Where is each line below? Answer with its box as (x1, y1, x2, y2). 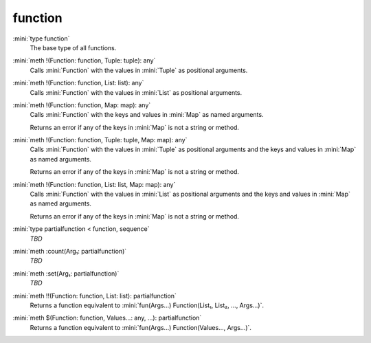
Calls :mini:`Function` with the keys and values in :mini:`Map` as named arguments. (30, 111, 264, 119)
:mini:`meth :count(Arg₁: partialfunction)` (12, 247, 127, 255)
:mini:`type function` (12, 34, 70, 43)
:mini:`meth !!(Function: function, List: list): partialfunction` (12, 291, 177, 300)
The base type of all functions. (30, 43, 117, 52)
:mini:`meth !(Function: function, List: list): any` (12, 79, 144, 87)
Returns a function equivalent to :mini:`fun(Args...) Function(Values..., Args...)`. (30, 323, 252, 331)
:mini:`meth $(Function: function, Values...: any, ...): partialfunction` (12, 313, 202, 322)
